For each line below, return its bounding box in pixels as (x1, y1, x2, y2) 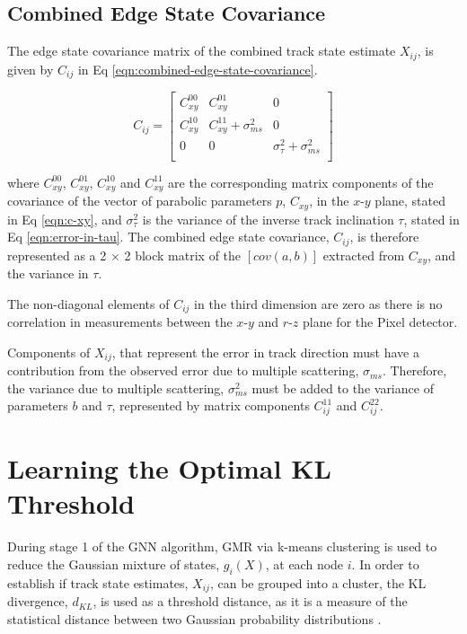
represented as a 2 (7, 245, 107, 264)
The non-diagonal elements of (7, 294, 170, 313)
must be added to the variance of (251, 378, 434, 397)
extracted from (322, 245, 405, 264)
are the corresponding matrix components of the (168, 172, 434, 191)
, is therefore (349, 227, 419, 246)
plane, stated (374, 191, 446, 210)
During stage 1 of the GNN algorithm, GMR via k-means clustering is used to (7, 537, 437, 556)
